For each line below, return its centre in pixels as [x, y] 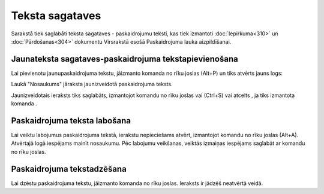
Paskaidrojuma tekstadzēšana [69, 169]
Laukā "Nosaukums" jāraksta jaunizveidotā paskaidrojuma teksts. [92, 84]
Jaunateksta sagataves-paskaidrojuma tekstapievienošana [124, 59]
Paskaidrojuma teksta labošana [71, 121]
